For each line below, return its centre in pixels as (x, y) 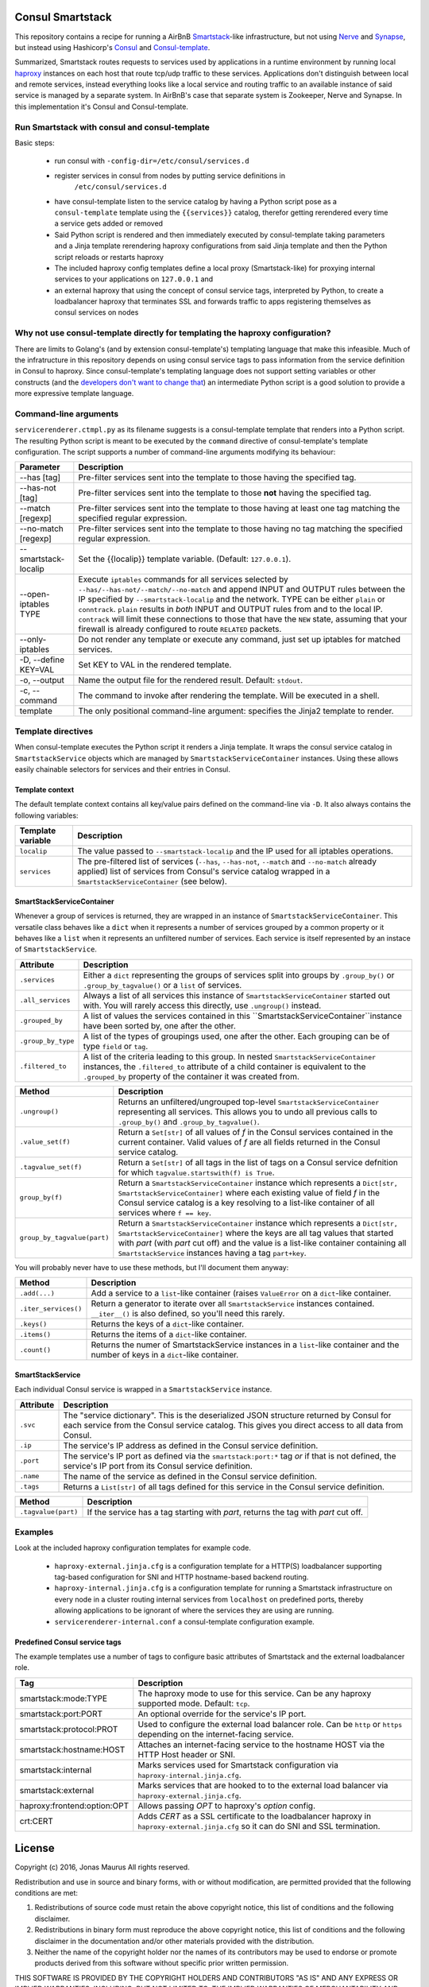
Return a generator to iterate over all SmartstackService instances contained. (233, 1303)
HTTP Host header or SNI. (187, 1754)
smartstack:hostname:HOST (72, 1749)
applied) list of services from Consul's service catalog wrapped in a (203, 872)
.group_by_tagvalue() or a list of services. (162, 985)
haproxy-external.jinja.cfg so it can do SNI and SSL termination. (259, 1826)
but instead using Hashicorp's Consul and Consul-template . (112, 47)
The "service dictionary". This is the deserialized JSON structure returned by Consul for (227, 1415)
